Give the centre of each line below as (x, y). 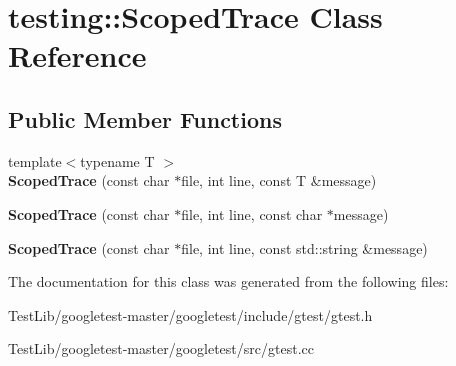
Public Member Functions (145, 118)
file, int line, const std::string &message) (304, 247)
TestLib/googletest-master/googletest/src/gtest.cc (161, 348)
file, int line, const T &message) (279, 180)
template (35, 160)
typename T (117, 160)
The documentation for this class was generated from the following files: (228, 281)
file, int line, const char (252, 213)
